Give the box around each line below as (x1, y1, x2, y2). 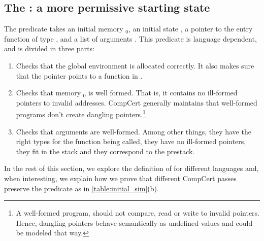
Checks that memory (16, 87, 81, 98)
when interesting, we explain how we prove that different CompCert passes (4, 173, 237, 183)
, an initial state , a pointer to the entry (128, 23, 253, 34)
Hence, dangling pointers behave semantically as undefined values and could (16, 217, 253, 228)
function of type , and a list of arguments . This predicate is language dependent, (4, 33, 257, 44)
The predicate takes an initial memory (4, 23, 123, 34)
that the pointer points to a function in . (16, 70, 143, 81)
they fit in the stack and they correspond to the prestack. (16, 146, 195, 156)
